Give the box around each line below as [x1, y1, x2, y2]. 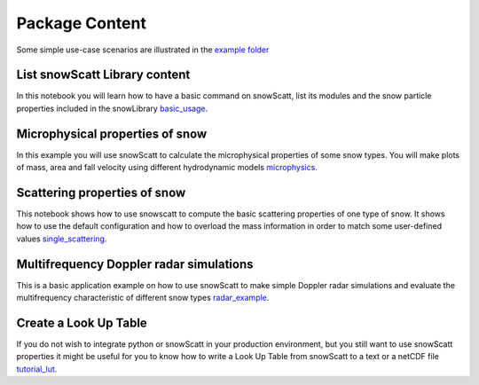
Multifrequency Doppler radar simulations [16, 256, 254, 271]
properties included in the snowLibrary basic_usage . [16, 103, 208, 114]
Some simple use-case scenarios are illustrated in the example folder [16, 44, 270, 55]
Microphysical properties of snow [16, 126, 208, 141]
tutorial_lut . [16, 364, 58, 374]
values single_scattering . [16, 233, 107, 244]
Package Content [16, 13, 146, 33]
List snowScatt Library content [16, 67, 191, 82]
